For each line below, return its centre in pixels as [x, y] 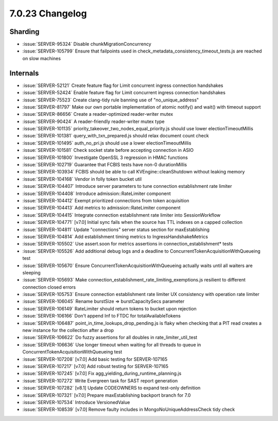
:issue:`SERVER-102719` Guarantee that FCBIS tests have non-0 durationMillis [105, 165]
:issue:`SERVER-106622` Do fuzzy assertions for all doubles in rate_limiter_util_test [110, 338]
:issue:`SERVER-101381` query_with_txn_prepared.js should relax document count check [116, 136]
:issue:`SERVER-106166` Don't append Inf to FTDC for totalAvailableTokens [102, 316]
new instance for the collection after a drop [68, 330]
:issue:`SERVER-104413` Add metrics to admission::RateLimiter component [101, 208]
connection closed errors [49, 287]
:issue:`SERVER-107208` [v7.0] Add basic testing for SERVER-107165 [95, 359]
